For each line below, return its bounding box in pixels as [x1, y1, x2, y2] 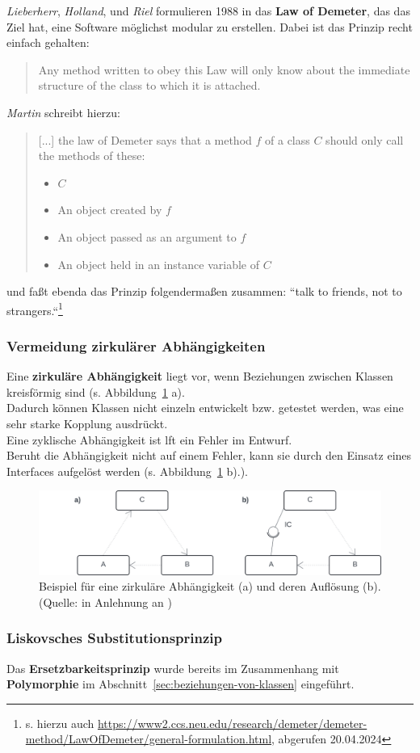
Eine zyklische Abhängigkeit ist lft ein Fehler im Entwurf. [6, 431, 292, 448]
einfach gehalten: [6, 34, 90, 51]
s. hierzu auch [25, 714, 94, 731]
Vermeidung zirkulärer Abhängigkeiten [6, 335, 266, 355]
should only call [325, 131, 404, 148]
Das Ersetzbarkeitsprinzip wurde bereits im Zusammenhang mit [6, 659, 339, 676]
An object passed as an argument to [57, 228, 237, 245]
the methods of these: [38, 147, 145, 164]
